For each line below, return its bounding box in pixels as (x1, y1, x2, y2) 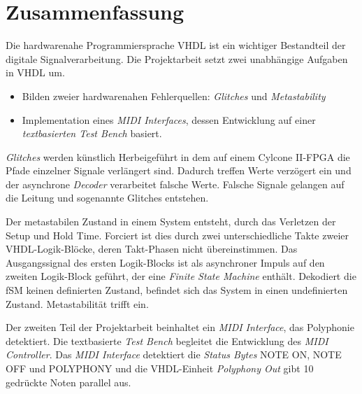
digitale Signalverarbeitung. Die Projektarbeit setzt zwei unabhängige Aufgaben (6, 51, 348, 66)
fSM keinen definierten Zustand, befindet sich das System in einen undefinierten (6, 283, 348, 297)
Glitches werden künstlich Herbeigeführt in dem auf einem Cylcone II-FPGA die (6, 149, 350, 164)
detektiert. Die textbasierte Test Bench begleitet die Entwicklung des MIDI (6, 333, 328, 348)
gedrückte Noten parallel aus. (6, 374, 131, 389)
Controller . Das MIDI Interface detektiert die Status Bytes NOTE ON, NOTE (6, 347, 342, 362)
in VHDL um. (6, 65, 65, 80)
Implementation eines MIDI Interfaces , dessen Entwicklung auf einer (22, 112, 316, 127)
